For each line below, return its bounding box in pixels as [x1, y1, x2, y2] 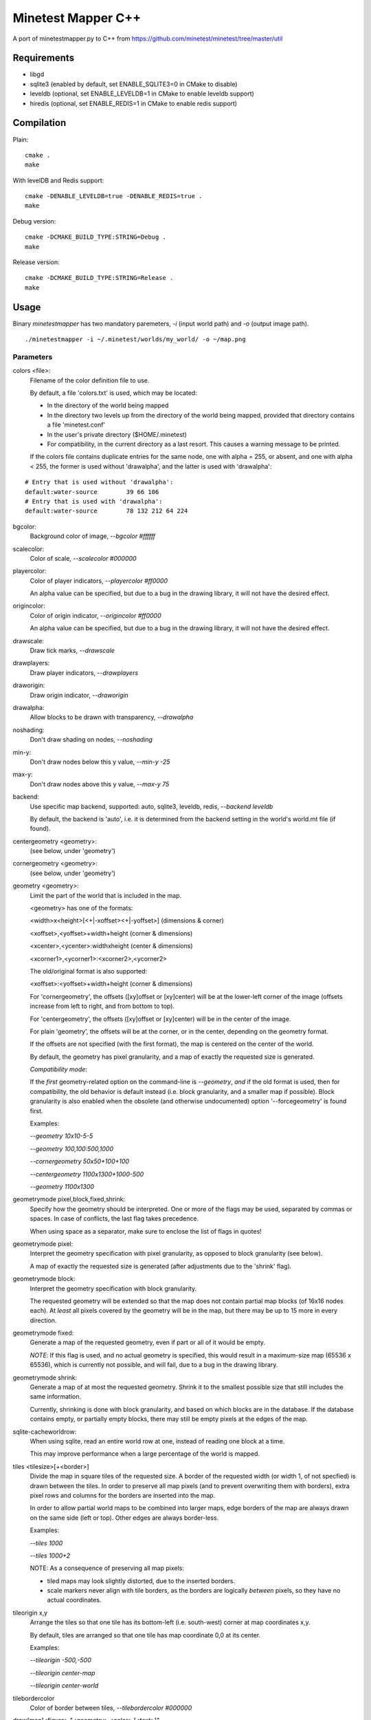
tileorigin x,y [12, 1609, 48, 1617]
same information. [30, 1393, 82, 1401]
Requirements [12, 52, 75, 64]
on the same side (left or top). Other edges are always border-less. [30, 1514, 219, 1522]
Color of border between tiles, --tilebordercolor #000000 [30, 1703, 192, 1712]
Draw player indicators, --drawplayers [30, 668, 139, 677]
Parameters [12, 352, 53, 361]
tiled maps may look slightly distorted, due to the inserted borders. [47, 1576, 236, 1585]
